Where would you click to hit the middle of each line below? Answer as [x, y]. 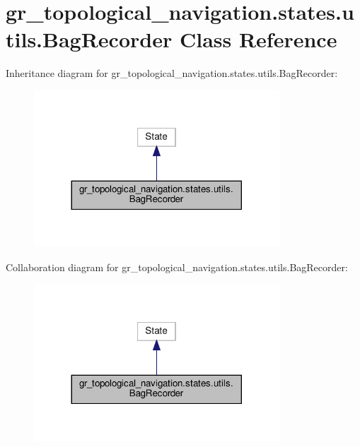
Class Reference [258, 39]
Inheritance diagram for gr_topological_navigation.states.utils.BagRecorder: [172, 73]
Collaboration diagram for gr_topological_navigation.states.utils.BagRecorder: [177, 267]
